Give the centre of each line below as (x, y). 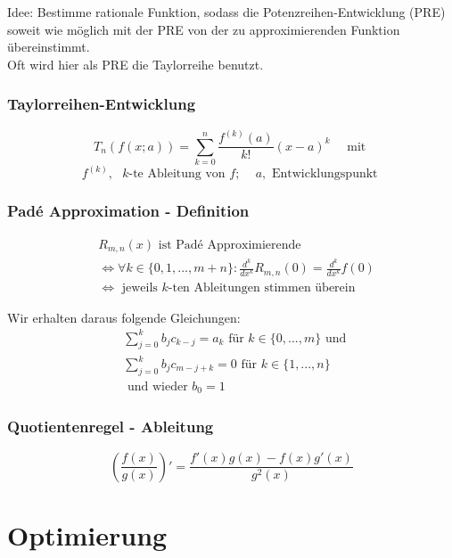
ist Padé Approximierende (230, 245)
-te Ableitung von (177, 174)
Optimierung (87, 534)
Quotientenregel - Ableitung (111, 427)
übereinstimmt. (49, 47)
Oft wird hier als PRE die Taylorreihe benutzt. (136, 64)
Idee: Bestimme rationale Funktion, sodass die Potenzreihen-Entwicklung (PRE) (226, 12)
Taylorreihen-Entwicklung (102, 104)
